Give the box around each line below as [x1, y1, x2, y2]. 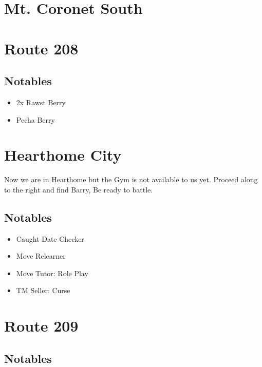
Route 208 [4, 37, 79, 59]
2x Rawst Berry [16, 96, 66, 107]
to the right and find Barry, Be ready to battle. [4, 184, 153, 195]
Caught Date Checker [16, 233, 84, 244]
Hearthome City [4, 144, 122, 165]
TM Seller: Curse [16, 285, 70, 296]
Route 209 [4, 315, 79, 336]
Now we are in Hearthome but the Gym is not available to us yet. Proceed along [4, 174, 258, 185]
